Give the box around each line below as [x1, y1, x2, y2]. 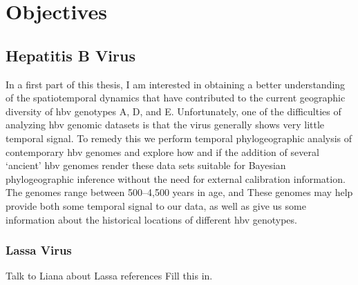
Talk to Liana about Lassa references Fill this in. [6, 268, 213, 283]
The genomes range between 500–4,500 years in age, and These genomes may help [6, 185, 353, 199]
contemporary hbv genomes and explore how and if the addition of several [6, 144, 319, 159]
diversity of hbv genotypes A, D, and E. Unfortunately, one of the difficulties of [6, 104, 341, 118]
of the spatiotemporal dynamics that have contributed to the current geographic [6, 90, 346, 105]
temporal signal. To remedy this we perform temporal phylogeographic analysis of [6, 130, 352, 145]
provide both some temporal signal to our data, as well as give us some [6, 198, 306, 213]
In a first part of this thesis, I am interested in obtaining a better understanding [6, 77, 346, 91]
